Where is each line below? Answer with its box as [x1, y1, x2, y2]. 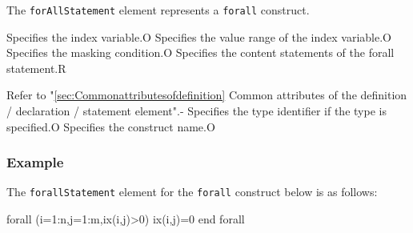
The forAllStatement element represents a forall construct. [6, 2, 310, 18]
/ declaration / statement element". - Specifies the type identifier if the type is [6, 102, 387, 119]
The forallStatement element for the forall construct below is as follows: [6, 183, 378, 200]
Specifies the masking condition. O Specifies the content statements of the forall [6, 44, 395, 61]
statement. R [6, 59, 66, 76]
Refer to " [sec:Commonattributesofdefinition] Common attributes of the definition [6, 86, 407, 103]
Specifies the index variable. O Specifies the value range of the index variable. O [6, 28, 391, 45]
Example [6, 152, 64, 172]
